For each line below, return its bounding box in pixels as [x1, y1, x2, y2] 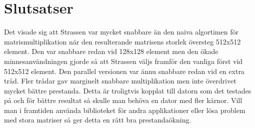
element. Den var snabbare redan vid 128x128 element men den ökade [4, 46, 218, 56]
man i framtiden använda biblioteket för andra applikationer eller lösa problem [4, 104, 245, 115]
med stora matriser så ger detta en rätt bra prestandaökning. [4, 114, 191, 125]
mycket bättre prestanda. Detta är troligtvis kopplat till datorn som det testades [4, 85, 251, 95]
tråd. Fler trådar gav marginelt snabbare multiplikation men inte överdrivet [4, 75, 236, 86]
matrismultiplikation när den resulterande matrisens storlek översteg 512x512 [4, 36, 241, 46]
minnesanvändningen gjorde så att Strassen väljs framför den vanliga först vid [4, 55, 243, 66]
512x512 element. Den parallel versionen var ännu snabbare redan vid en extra [4, 65, 244, 76]
